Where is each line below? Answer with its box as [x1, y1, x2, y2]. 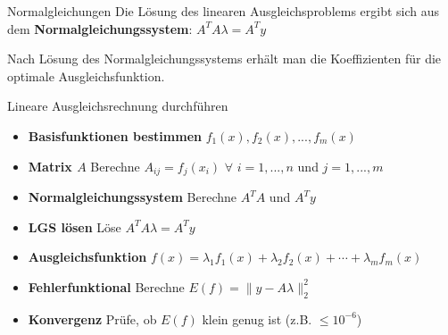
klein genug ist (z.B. [202, 309, 312, 328]
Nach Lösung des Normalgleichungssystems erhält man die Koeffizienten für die [7, 49, 442, 68]
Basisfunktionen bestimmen [28, 126, 202, 145]
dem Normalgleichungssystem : [7, 19, 193, 38]
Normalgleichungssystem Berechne [28, 188, 237, 206]
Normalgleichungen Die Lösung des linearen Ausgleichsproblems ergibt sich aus [7, 2, 440, 20]
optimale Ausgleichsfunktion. [7, 66, 165, 85]
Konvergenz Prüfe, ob [28, 309, 157, 328]
